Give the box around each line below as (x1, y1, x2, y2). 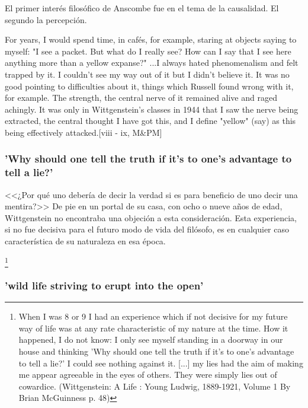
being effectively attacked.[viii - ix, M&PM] (5, 126, 162, 138)
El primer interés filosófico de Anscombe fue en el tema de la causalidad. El (5, 2, 279, 14)
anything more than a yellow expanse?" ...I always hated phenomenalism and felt (5, 56, 299, 69)
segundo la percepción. (5, 13, 87, 26)
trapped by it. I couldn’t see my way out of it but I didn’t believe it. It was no (5, 68, 290, 80)
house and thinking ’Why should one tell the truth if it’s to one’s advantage (18, 345, 294, 357)
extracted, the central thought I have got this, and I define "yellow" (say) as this (5, 114, 296, 127)
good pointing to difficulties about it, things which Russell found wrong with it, (5, 79, 294, 92)
